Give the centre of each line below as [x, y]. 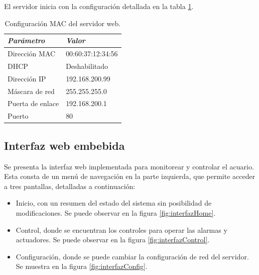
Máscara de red [31, 91]
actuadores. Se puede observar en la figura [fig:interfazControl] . [113, 240]
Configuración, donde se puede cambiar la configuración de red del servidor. [132, 256]
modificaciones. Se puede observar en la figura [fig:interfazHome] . [116, 212]
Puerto [18, 116]
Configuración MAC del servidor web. [63, 23]
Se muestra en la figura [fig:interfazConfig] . [82, 266]
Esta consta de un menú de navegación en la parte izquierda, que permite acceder [130, 176]
